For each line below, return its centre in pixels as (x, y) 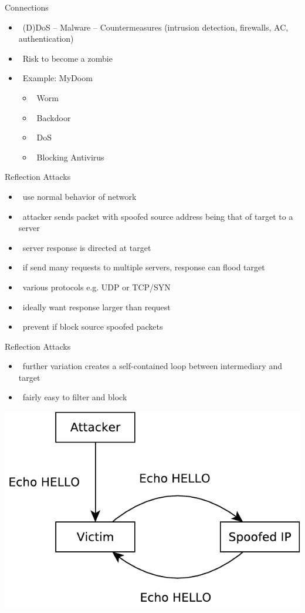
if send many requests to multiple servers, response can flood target (144, 267)
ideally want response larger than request (96, 306)
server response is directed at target (87, 247)
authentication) (46, 38)
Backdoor (54, 117)
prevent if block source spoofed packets (93, 326)
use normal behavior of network (79, 196)
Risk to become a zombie (67, 58)
